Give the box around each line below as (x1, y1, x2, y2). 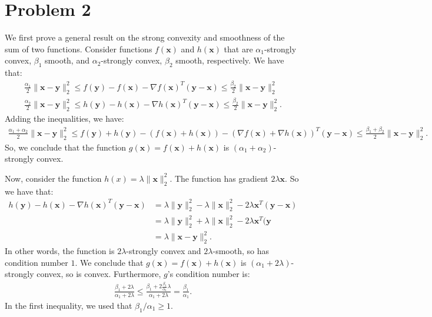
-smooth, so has (212, 245, 269, 257)
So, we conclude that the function (5, 141, 127, 153)
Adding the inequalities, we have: (5, 112, 124, 124)
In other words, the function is (5, 245, 115, 257)
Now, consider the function (5, 172, 102, 184)
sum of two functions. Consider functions (5, 42, 152, 55)
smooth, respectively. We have (175, 54, 284, 66)
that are (224, 42, 253, 55)
